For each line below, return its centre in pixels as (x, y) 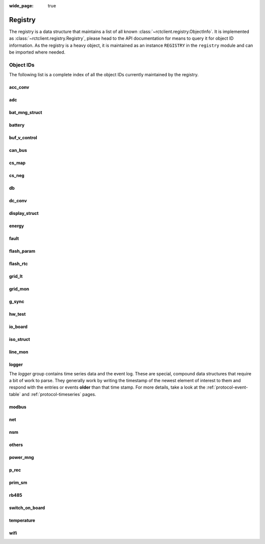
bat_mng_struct (26, 113)
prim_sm (18, 483)
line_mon (19, 352)
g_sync (17, 302)
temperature (22, 520)
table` (15, 394)
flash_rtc (18, 264)
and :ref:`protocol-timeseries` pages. (59, 394)
